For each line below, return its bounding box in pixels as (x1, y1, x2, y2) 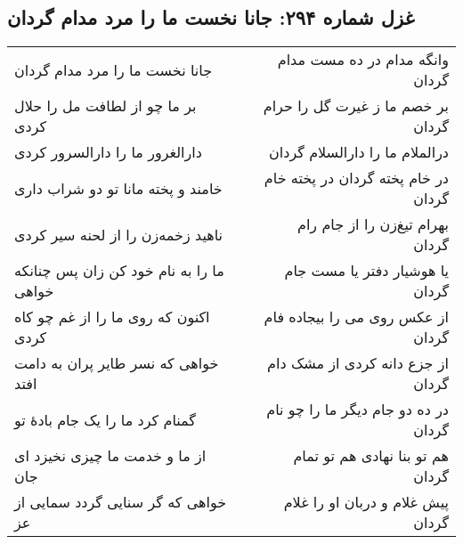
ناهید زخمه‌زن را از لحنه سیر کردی (14, 223, 223, 245)
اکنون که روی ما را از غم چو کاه (14, 306, 210, 328)
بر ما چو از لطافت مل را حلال (14, 95, 197, 117)
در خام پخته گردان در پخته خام (264, 167, 449, 189)
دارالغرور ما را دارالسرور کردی (14, 142, 202, 163)
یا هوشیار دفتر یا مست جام (284, 260, 449, 281)
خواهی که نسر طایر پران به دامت (14, 353, 219, 374)
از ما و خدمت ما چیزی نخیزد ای (14, 445, 207, 467)
